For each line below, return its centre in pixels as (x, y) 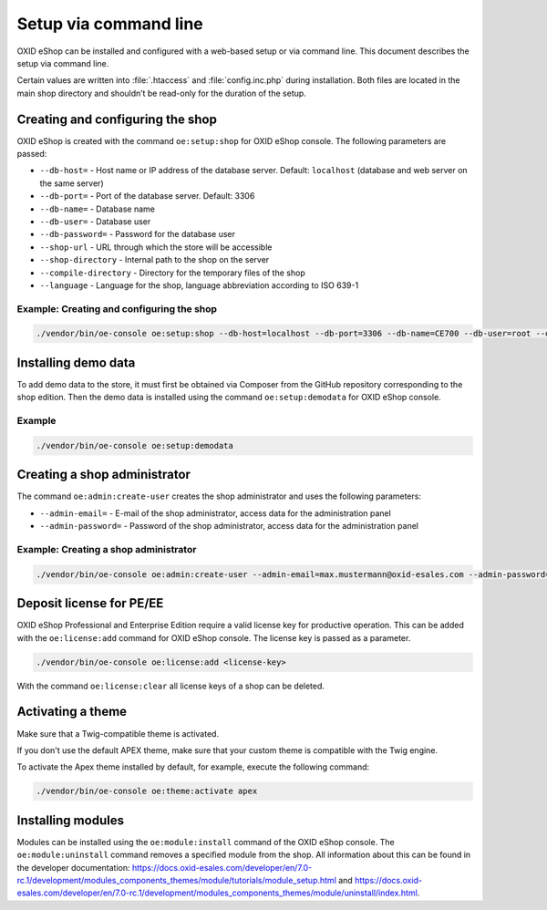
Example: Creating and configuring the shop (117, 308)
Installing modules (71, 820)
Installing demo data (76, 362)
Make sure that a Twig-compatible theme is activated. (118, 733)
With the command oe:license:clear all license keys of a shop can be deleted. (171, 686)
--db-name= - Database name (97, 209)
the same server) (72, 183)
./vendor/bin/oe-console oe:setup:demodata (135, 445)
